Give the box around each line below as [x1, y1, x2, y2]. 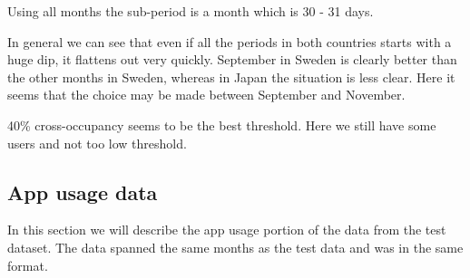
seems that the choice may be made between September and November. [7, 85, 406, 104]
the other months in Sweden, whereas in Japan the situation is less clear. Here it [7, 67, 455, 86]
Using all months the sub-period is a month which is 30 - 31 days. [7, 2, 374, 20]
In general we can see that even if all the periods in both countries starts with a [7, 32, 452, 51]
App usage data [7, 177, 158, 206]
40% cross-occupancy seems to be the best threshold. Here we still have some [7, 115, 436, 134]
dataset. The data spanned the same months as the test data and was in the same [7, 237, 464, 256]
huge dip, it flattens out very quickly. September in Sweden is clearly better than [7, 50, 457, 69]
